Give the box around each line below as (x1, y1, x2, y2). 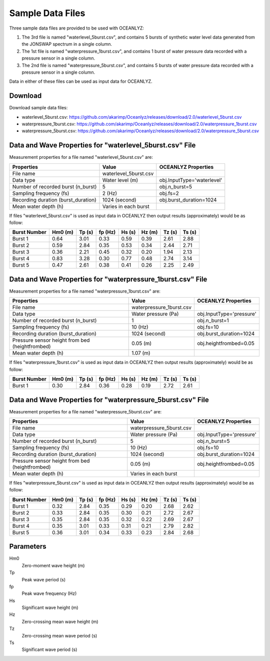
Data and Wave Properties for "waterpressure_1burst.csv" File (9, 275, 207, 283)
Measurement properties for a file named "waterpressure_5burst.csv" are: (9, 408, 162, 414)
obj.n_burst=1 (196, 317, 229, 324)
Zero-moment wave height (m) (21, 562, 85, 568)
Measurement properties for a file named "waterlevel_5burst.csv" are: (9, 154, 153, 160)
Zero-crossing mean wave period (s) (21, 632, 97, 638)
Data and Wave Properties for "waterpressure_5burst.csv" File (9, 395, 209, 404)
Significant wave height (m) (21, 604, 78, 611)
